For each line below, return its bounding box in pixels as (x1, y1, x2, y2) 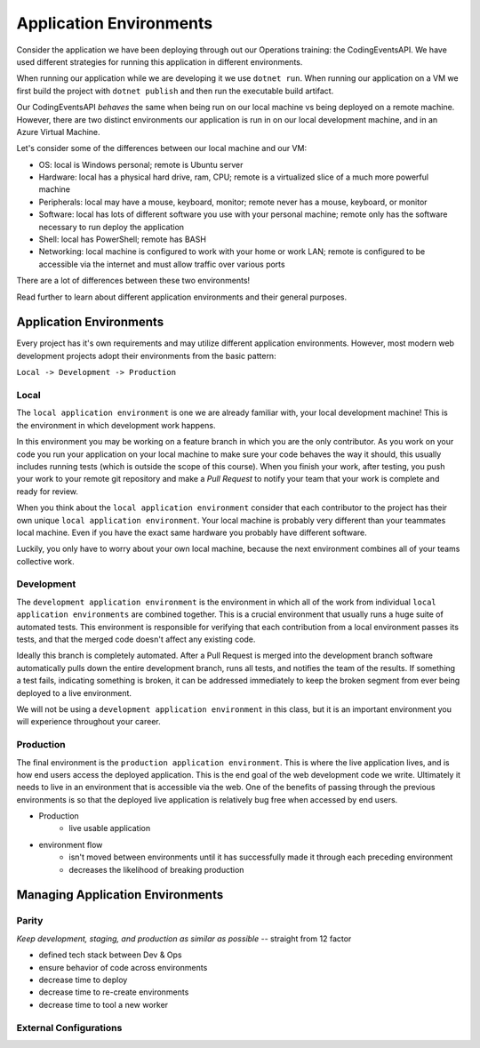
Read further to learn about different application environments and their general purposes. (16, 292, 348, 302)
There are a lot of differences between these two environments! (16, 276, 251, 286)
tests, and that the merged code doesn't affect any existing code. (16, 634, 256, 644)
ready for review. (16, 485, 79, 497)
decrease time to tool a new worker (38, 999, 169, 1010)
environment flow (38, 839, 103, 850)
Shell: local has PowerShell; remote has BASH (38, 234, 206, 244)
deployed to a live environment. (16, 687, 132, 698)
